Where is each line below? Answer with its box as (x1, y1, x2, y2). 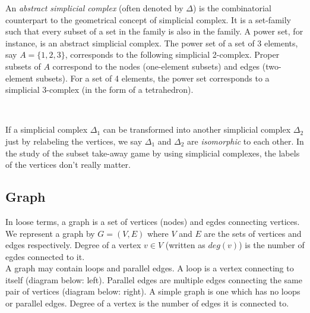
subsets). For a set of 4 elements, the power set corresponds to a (36, 71, 270, 84)
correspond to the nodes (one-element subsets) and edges (52, 60, 260, 72)
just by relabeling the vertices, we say (5, 134, 143, 147)
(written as (165, 239, 205, 251)
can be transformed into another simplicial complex (103, 123, 291, 136)
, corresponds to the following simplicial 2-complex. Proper (65, 48, 280, 61)
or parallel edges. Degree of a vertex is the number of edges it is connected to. (5, 297, 289, 309)
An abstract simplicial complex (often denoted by (5, 2, 184, 14)
